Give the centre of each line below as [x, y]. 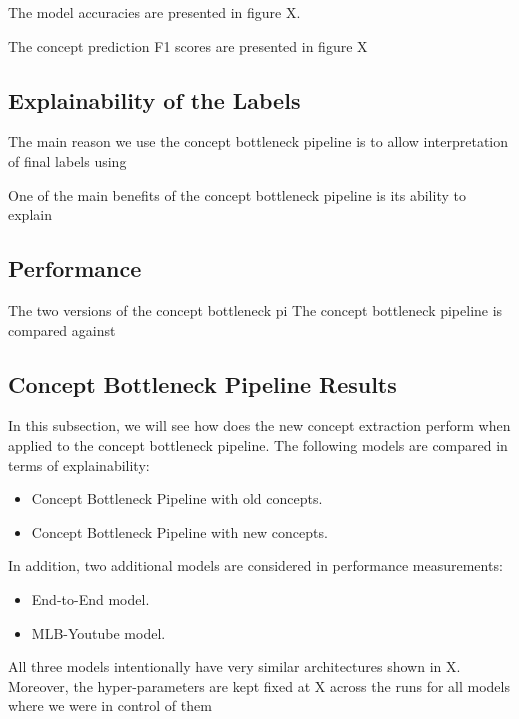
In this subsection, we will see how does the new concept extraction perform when [259, 425]
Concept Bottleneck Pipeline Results [202, 383]
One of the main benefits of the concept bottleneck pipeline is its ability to [237, 194]
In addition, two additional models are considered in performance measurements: [255, 565]
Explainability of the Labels [154, 99]
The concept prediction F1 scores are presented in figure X [188, 45]
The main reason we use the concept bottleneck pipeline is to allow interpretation [258, 141]
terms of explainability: [79, 464]
